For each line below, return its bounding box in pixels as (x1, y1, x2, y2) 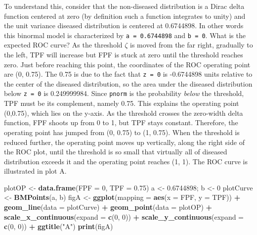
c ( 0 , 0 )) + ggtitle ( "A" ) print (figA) (4, 221, 113, 232)
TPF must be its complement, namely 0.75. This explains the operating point (4, 98, 239, 108)
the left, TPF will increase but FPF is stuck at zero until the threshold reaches (4, 49, 243, 60)
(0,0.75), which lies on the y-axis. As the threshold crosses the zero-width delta (4, 107, 243, 118)
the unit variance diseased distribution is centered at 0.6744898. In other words (4, 20, 244, 31)
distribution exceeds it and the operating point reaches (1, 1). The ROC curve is (4, 156, 248, 166)
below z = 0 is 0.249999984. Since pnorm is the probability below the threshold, (4, 88, 244, 98)
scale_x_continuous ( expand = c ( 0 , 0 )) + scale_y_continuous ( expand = (4, 211, 244, 222)
